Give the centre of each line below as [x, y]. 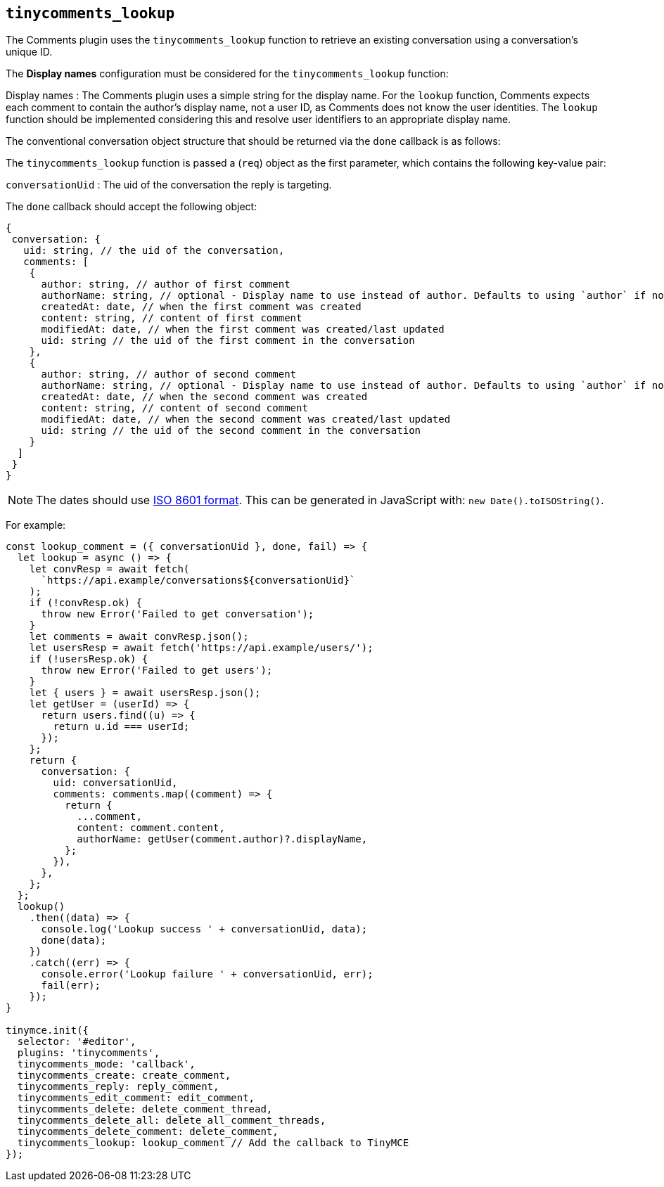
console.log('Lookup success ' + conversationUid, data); [204, 929]
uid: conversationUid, [115, 783]
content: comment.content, [151, 828]
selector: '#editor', [77, 1042]
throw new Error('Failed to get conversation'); [178, 614]
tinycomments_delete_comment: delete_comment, [148, 1132]
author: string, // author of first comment [166, 284]
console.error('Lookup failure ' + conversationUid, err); [207, 974]
